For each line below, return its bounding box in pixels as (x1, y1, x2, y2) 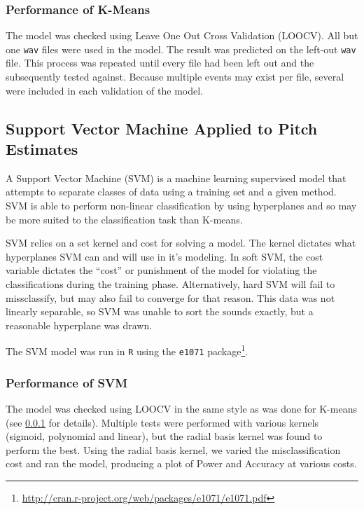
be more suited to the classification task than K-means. (6, 212, 243, 226)
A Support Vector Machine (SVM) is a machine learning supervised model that (6, 170, 346, 185)
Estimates (6, 138, 78, 160)
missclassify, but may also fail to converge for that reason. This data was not (6, 290, 335, 305)
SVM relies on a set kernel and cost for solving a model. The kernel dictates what (6, 235, 356, 250)
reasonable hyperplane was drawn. (6, 317, 153, 332)
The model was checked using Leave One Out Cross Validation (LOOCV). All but (6, 28, 358, 43)
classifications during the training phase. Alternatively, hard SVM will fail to (6, 277, 335, 291)
